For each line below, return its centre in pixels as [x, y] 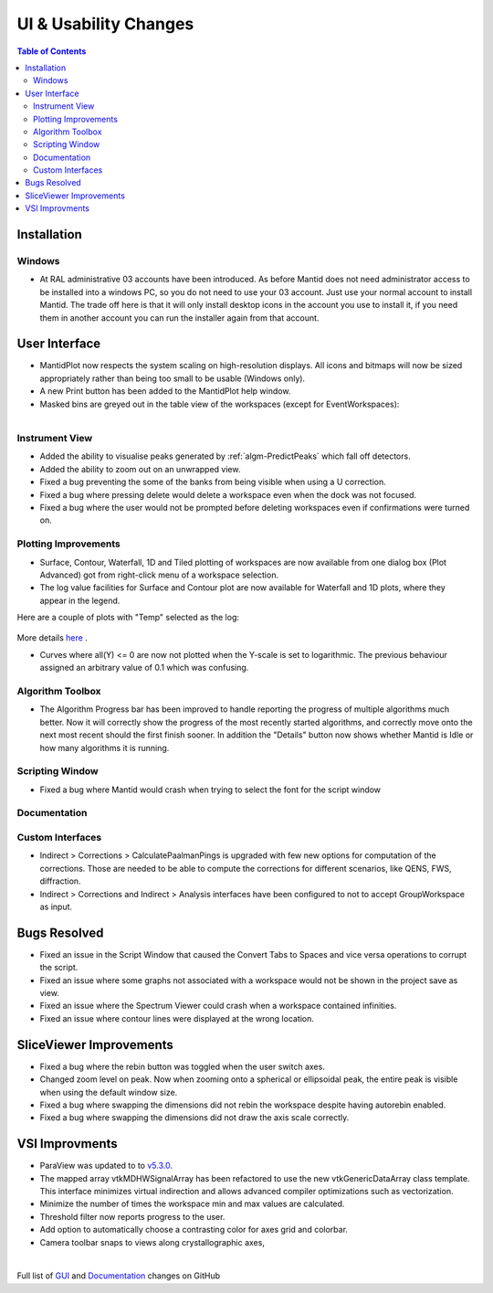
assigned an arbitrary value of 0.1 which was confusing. [144, 668]
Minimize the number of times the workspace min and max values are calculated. [192, 1204]
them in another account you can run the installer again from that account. [179, 318]
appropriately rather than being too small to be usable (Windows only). [173, 378]
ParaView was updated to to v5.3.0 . [106, 1166]
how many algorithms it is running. [105, 747]
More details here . [52, 638]
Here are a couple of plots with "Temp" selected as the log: [128, 618]
